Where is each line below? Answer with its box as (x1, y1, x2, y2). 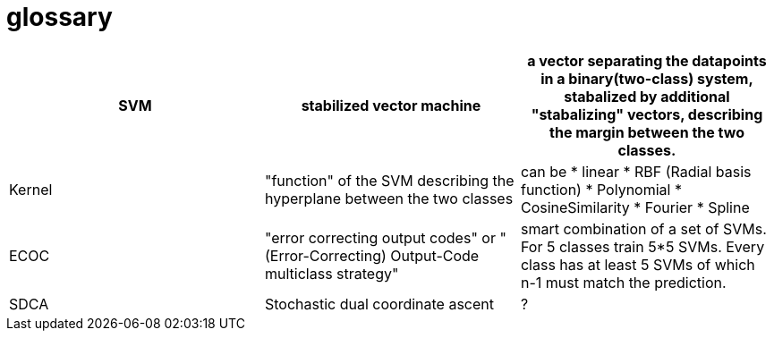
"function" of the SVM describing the (264, 171, 515, 190)
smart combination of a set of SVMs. (520, 219, 767, 238)
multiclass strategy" (264, 264, 399, 283)
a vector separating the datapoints (527, 51, 767, 70)
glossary (6, 2, 113, 32)
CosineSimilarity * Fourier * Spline (520, 198, 750, 216)
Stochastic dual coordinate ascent (264, 294, 495, 313)
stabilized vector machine (301, 96, 481, 114)
